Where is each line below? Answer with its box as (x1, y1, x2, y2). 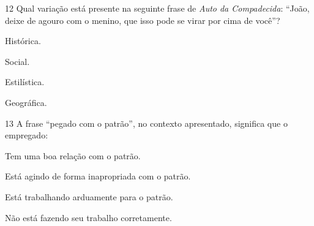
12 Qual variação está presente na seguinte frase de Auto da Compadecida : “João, (5, 2, 310, 14)
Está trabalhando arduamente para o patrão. (5, 190, 173, 203)
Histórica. (5, 34, 41, 47)
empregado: (5, 129, 48, 141)
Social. (5, 55, 30, 67)
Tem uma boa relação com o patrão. (5, 149, 141, 162)
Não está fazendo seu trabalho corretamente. (5, 211, 172, 224)
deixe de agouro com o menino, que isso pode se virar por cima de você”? (5, 13, 280, 26)
